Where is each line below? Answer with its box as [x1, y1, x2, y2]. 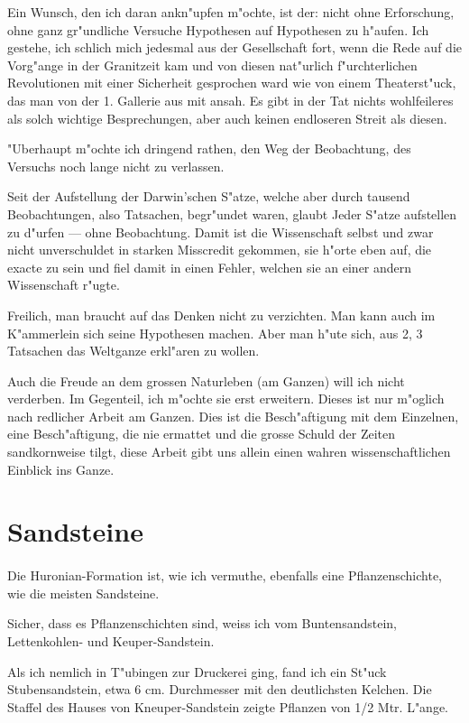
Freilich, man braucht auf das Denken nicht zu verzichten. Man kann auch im [7, 305, 436, 324]
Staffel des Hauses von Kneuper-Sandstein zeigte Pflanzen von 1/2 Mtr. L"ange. [7, 697, 449, 716]
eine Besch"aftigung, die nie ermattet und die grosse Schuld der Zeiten [7, 424, 396, 443]
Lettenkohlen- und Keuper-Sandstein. [7, 632, 215, 650]
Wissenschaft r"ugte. [7, 275, 120, 294]
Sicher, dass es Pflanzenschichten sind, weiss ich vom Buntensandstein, [7, 614, 397, 633]
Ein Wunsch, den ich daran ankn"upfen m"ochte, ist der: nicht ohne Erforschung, [7, 3, 455, 21]
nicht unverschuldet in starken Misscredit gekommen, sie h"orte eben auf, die [7, 240, 432, 259]
